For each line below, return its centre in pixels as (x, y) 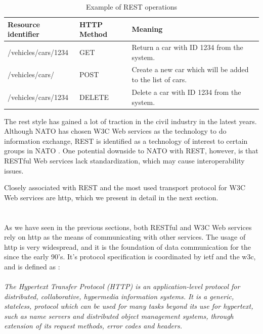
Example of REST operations (131, 7)
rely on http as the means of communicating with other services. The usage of (125, 237)
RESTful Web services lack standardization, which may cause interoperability (124, 160)
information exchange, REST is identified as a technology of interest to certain (126, 141)
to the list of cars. (159, 79)
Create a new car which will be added (190, 69)
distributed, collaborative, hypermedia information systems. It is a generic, (119, 296)
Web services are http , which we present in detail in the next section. (111, 197)
